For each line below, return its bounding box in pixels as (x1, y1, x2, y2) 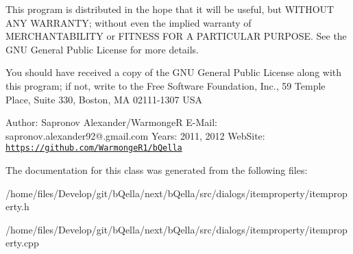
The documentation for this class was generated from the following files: (5, 163, 308, 177)
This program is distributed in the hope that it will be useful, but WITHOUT (5, 2, 334, 16)
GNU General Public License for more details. (5, 42, 199, 56)
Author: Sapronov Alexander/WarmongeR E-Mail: (5, 115, 217, 129)
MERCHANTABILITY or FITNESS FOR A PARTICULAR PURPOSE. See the (5, 29, 347, 43)
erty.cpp (5, 236, 39, 250)
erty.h (5, 199, 29, 214)
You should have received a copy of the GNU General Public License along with (5, 65, 342, 79)
